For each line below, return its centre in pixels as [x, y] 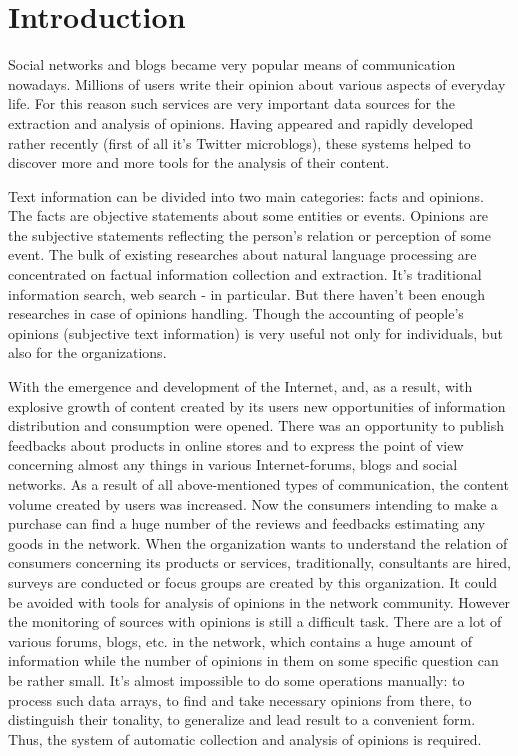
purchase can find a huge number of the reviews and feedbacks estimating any [247, 523]
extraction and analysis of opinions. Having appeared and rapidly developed [241, 122]
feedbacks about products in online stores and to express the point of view [236, 444]
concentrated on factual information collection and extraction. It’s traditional [245, 274]
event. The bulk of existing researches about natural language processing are [242, 254]
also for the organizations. [87, 352]
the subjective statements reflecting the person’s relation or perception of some [249, 234]
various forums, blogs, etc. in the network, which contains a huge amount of [240, 640]
